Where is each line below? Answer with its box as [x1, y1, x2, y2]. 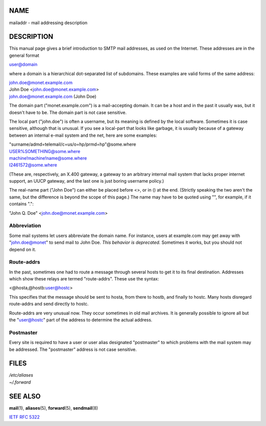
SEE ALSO [9, 392, 41, 400]
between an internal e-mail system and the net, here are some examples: [9, 132, 157, 138]
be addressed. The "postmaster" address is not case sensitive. [9, 346, 137, 352]
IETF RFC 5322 [9, 414, 40, 420]
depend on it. [9, 246, 36, 252]
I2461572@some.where [9, 162, 58, 168]
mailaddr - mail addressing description [9, 20, 88, 26]
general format [9, 52, 39, 58]
